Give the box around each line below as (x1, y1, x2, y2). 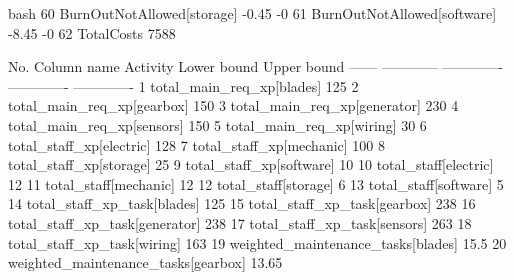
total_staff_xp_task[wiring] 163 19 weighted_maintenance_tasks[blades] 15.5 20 (8, 232, 507, 253)
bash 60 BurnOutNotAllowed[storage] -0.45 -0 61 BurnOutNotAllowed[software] (8, 3, 497, 23)
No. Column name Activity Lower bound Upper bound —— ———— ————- (8, 56, 503, 77)
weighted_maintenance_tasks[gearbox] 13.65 (8, 252, 283, 273)
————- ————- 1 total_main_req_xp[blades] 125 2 (8, 75, 359, 96)
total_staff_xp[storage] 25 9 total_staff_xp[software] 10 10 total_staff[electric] (8, 154, 494, 175)
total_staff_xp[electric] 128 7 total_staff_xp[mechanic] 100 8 (8, 134, 386, 155)
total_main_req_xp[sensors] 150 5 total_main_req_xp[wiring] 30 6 (8, 114, 427, 135)
